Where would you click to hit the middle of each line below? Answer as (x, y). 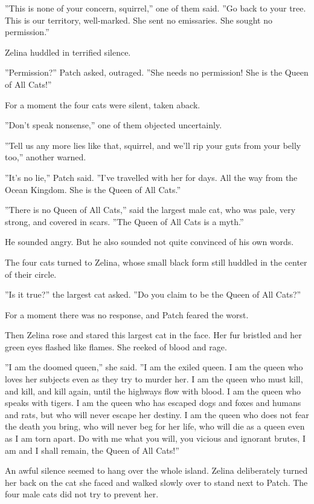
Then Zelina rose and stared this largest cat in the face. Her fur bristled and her (153, 335)
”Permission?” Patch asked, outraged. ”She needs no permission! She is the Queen (157, 72)
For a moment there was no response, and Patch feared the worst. (127, 314)
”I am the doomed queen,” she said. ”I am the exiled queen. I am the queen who (154, 367)
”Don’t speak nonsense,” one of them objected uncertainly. (114, 125)
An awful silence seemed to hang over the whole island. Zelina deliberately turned (156, 470)
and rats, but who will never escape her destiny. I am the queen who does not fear (157, 414)
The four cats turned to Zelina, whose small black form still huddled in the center (156, 262)
